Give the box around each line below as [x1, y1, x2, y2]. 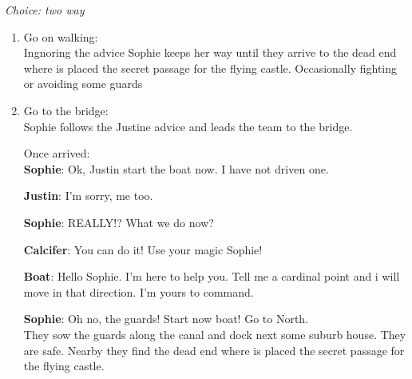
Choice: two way [5, 2, 85, 18]
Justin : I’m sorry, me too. [23, 187, 153, 204]
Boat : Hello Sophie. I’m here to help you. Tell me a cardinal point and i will [23, 268, 400, 285]
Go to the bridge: [23, 102, 109, 118]
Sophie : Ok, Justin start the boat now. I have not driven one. [23, 160, 329, 177]
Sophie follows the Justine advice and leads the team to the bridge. [23, 118, 353, 134]
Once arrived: [23, 145, 90, 162]
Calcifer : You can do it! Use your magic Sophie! [23, 241, 263, 257]
